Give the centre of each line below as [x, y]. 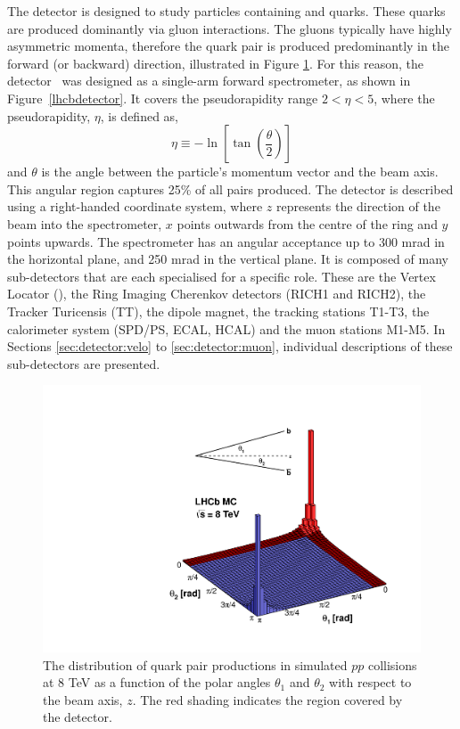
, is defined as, [139, 115]
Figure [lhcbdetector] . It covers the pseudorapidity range [163, 98]
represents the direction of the [358, 206]
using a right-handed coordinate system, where [135, 206]
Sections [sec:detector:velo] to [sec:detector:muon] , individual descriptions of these [230, 346]
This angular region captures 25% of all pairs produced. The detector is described [230, 188]
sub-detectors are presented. [84, 363]
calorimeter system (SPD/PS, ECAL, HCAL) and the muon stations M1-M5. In [226, 328]
